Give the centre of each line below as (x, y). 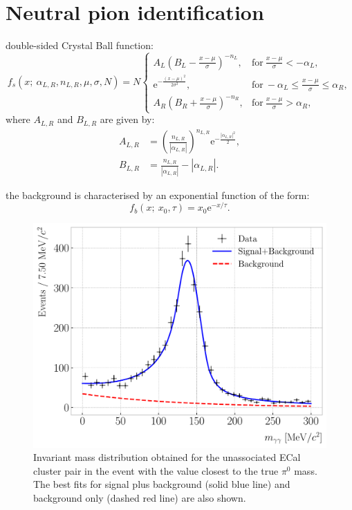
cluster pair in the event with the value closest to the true (156, 470)
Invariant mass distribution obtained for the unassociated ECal (167, 457)
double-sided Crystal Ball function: (80, 45)
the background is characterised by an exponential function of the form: (158, 195)
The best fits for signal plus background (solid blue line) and (162, 484)
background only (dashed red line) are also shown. (140, 497)
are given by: (127, 119)
